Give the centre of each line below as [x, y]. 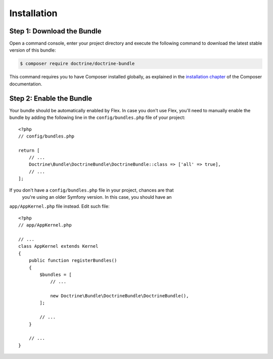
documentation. [26, 84]
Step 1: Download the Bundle [55, 31]
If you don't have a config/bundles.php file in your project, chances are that [92, 190]
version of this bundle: [33, 50]
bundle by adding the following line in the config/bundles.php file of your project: [97, 118]
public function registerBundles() [73, 261]
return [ [29, 150]
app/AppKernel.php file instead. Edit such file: [59, 206]
